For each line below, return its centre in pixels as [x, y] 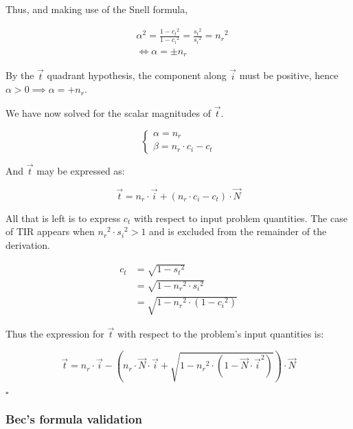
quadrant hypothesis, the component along [137, 75]
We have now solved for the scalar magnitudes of [108, 113]
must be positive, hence [289, 75]
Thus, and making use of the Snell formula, [97, 9]
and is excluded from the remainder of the [238, 231]
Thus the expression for [55, 334]
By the [20, 75]
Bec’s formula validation [74, 418]
